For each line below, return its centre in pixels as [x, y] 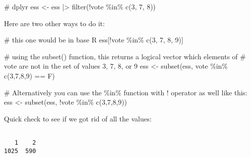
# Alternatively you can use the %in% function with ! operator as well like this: [126, 92]
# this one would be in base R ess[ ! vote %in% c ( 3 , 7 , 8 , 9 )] [94, 40]
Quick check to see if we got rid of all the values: [78, 118]
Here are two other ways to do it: [55, 23]
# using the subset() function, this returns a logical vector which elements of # [125, 56]
